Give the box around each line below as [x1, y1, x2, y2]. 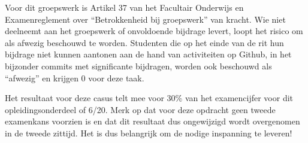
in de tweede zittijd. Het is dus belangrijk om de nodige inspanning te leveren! [5, 126, 292, 139]
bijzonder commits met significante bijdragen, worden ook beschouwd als [5, 59, 272, 72]
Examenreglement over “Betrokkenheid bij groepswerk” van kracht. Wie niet [5, 13, 286, 25]
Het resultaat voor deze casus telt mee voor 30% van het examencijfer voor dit [5, 92, 294, 104]
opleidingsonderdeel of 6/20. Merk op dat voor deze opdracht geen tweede [5, 103, 276, 115]
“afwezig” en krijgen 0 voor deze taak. [5, 71, 144, 84]
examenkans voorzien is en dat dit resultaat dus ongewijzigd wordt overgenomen [5, 115, 300, 127]
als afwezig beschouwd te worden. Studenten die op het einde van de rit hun [5, 36, 284, 48]
